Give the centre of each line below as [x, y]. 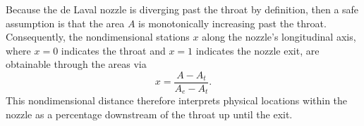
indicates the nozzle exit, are [257, 50]
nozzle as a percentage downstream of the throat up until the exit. [149, 114]
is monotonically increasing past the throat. [232, 23]
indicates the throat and [113, 50]
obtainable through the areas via [76, 64]
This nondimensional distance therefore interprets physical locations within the [177, 100]
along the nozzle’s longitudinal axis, [279, 37]
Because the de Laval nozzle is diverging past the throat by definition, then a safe [182, 9]
